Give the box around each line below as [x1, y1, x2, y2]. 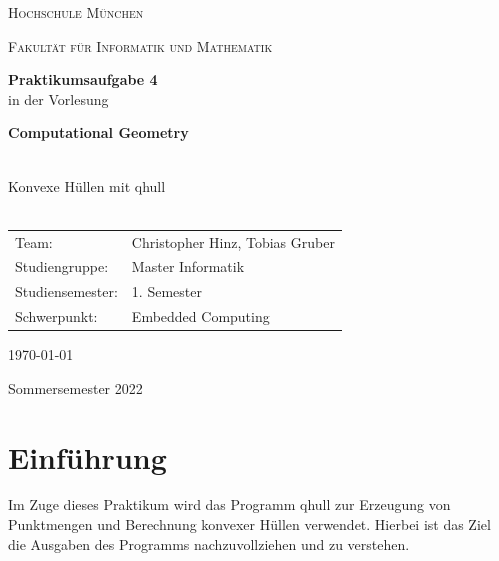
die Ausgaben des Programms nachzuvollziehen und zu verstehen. [8, 533, 410, 554]
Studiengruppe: [15, 256, 109, 277]
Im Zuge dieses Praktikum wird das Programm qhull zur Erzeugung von [8, 494, 451, 515]
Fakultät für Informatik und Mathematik [8, 35, 273, 56]
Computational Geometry [8, 122, 189, 143]
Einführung [8, 436, 167, 477]
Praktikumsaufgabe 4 [8, 69, 158, 90]
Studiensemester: [15, 281, 118, 302]
